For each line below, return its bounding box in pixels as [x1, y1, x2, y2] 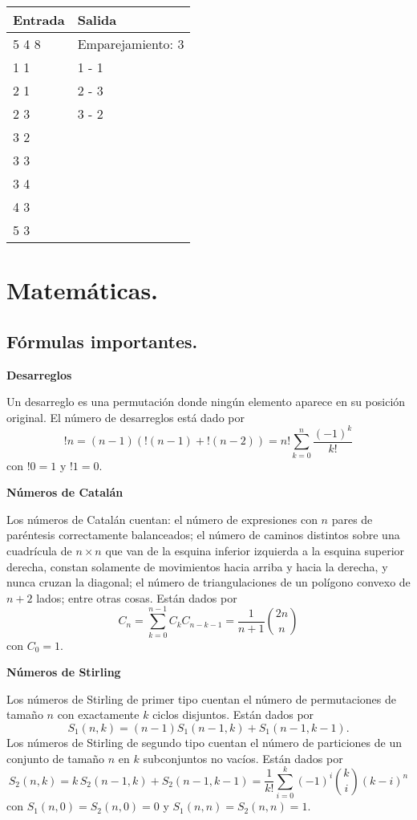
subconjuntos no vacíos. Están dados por [143, 749, 343, 766]
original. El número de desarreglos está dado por [6, 408, 245, 425]
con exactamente [57, 706, 140, 723]
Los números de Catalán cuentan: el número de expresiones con [6, 510, 318, 527]
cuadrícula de [6, 542, 72, 559]
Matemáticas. [6, 274, 159, 306]
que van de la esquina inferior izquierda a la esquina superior [105, 542, 405, 559]
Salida [77, 10, 117, 29]
